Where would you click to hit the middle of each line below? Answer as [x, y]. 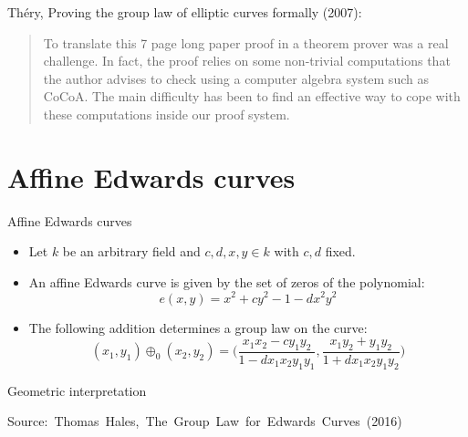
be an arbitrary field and [131, 251]
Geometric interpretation [77, 390]
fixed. [340, 251]
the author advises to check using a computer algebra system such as [236, 78]
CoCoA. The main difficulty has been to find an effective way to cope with [252, 96]
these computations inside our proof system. [166, 114]
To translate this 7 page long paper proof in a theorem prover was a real [246, 42]
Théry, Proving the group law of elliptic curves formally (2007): [185, 12]
